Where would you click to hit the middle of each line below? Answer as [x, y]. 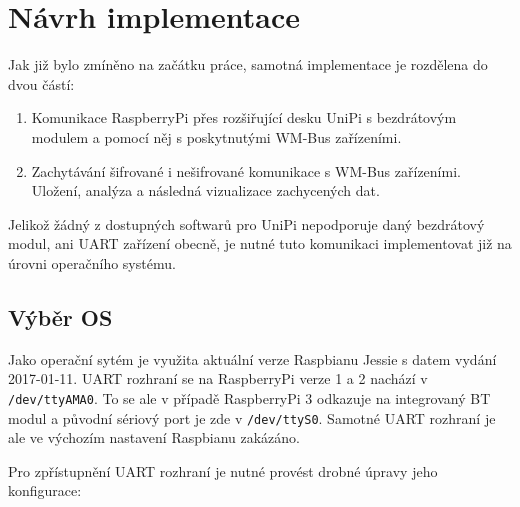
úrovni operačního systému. [92, 262]
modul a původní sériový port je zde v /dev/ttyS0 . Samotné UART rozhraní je [252, 417]
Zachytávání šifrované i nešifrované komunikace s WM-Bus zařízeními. [246, 170]
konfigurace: [45, 490]
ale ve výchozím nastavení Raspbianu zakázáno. [154, 437]
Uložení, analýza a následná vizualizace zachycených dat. [205, 190]
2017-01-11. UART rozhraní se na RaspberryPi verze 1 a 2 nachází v [218, 378]
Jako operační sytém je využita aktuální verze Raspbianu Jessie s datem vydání [252, 358]
